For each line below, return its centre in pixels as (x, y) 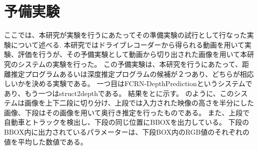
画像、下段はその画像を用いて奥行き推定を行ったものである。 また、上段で (127, 112)
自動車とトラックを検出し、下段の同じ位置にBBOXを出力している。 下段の (127, 122)
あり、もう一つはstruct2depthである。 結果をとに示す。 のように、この (119, 93)
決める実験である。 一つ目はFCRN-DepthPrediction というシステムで (142, 83)
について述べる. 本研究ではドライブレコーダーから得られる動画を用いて (128, 44)
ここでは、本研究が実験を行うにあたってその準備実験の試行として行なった (126, 35)
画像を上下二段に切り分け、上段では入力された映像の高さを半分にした (139, 103)
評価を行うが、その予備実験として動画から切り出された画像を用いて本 (132, 54)
